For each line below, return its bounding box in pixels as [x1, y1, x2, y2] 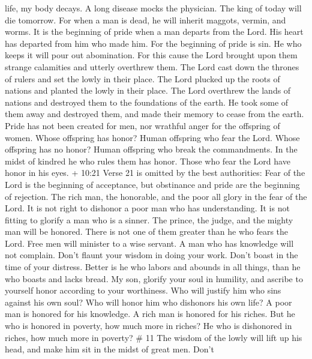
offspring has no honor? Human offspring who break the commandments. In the [5, 143, 298, 155]
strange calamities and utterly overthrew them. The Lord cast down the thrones [5, 60, 299, 73]
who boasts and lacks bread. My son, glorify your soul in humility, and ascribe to [5, 272, 303, 285]
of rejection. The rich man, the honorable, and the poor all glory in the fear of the [5, 190, 307, 202]
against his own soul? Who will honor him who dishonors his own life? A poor [5, 295, 292, 308]
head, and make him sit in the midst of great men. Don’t [5, 343, 214, 355]
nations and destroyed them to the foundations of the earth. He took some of [5, 95, 289, 108]
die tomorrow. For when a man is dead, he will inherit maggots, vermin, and [5, 13, 286, 26]
